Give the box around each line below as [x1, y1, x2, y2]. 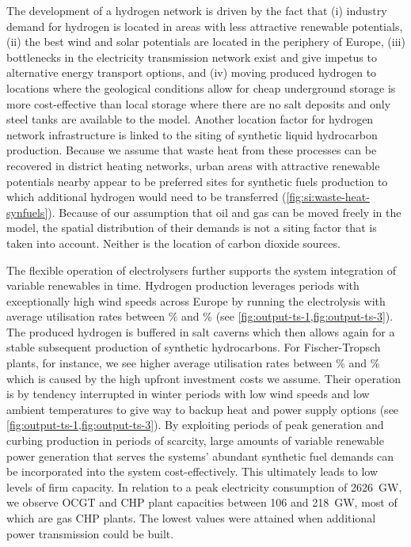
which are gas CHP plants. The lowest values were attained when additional [6, 510, 376, 526]
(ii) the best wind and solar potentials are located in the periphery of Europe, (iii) [6, 33, 405, 50]
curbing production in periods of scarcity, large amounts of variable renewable [6, 432, 384, 449]
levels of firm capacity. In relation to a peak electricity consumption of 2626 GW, [6, 478, 402, 495]
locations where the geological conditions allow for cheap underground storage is [6, 79, 396, 96]
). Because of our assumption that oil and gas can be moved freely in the [48, 203, 401, 220]
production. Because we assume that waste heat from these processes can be [6, 142, 377, 158]
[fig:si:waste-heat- [286, 188, 370, 205]
